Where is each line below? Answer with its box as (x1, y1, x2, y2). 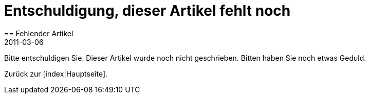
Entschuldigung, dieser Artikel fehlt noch (4, 2, 291, 19)
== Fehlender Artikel (4, 29, 73, 38)
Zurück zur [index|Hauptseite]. (4, 69, 108, 78)
